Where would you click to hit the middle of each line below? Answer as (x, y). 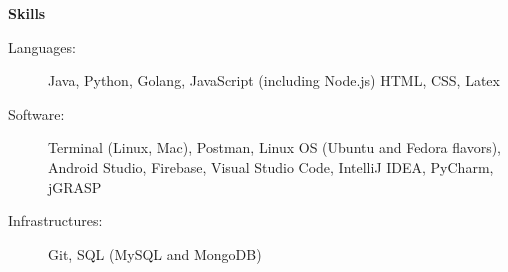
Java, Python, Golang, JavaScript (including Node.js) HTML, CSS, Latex (274, 80)
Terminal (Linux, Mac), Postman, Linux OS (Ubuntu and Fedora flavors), (275, 147)
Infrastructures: (55, 220)
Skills (27, 13)
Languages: (42, 46)
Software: (36, 113)
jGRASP (75, 186)
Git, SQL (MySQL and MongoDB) (155, 253)
